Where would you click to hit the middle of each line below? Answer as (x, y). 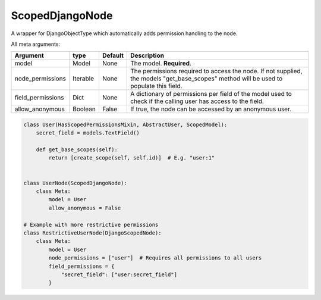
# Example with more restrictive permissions (91, 224)
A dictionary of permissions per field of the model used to (211, 94)
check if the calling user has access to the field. (197, 101)
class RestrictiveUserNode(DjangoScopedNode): (92, 233)
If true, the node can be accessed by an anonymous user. (211, 109)
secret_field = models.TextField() (88, 133)
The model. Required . (160, 64)
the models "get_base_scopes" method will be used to (206, 79)
